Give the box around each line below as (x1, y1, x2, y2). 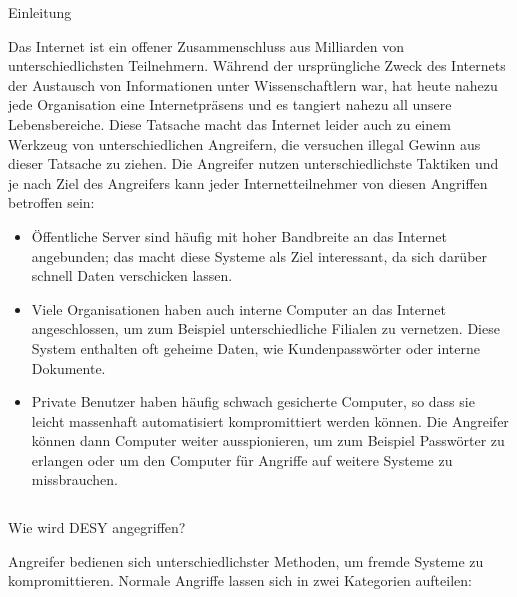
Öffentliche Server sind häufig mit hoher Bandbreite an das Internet (31, 225, 447, 246)
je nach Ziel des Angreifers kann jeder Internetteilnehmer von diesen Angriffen (8, 172, 488, 193)
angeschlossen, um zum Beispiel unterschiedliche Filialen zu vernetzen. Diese (31, 318, 500, 339)
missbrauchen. (31, 469, 118, 490)
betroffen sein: (8, 192, 95, 213)
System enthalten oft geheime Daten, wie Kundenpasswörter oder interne (31, 337, 480, 358)
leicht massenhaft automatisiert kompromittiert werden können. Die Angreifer (31, 410, 509, 431)
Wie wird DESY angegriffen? (8, 517, 186, 538)
